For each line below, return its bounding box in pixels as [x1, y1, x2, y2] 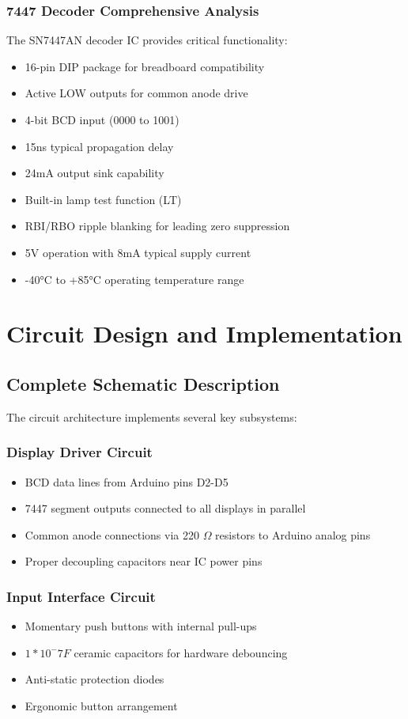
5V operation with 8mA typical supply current [25, 244, 251, 260]
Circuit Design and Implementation [6, 317, 402, 350]
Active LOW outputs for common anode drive [25, 85, 248, 101]
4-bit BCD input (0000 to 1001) [25, 112, 179, 127]
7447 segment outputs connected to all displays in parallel [25, 500, 306, 517]
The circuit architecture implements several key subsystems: [6, 408, 297, 425]
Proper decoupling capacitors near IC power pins [25, 553, 263, 570]
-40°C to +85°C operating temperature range [25, 271, 244, 287]
